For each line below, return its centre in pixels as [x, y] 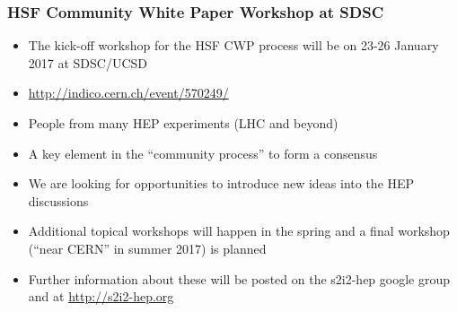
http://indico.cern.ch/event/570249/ [128, 93]
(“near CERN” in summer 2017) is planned [147, 248]
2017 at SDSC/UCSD [88, 62]
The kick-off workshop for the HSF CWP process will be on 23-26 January [233, 45]
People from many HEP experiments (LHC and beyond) [183, 123]
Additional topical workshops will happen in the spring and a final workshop [239, 231]
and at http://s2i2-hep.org [101, 296]
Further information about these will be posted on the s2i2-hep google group [239, 278]
